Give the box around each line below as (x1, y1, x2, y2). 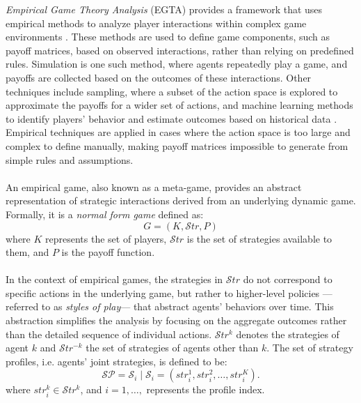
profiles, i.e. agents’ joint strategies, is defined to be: (6, 353, 227, 368)
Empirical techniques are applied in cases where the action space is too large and (6, 125, 351, 139)
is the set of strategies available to (186, 231, 332, 245)
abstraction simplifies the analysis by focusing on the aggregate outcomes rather (6, 313, 347, 328)
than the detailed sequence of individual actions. (6, 326, 212, 341)
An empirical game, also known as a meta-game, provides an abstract (6, 179, 302, 194)
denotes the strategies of (236, 326, 339, 341)
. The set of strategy (266, 340, 353, 355)
